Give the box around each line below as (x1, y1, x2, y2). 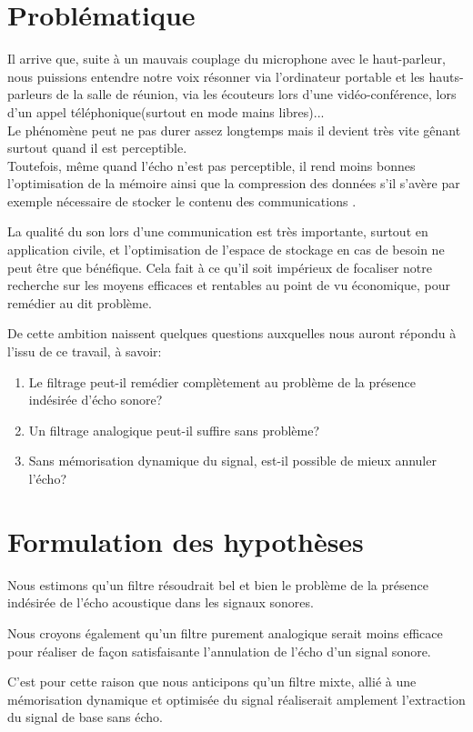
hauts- (428, 66, 464, 85)
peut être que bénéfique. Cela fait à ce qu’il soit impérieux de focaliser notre (7, 257, 432, 276)
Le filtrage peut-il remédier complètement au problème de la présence (28, 372, 416, 391)
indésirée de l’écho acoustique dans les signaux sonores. (7, 593, 314, 612)
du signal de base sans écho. (7, 707, 164, 727)
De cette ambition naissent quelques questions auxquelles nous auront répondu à (7, 324, 457, 343)
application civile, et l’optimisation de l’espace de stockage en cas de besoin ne (7, 240, 445, 259)
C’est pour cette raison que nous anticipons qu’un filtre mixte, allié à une (7, 672, 417, 691)
